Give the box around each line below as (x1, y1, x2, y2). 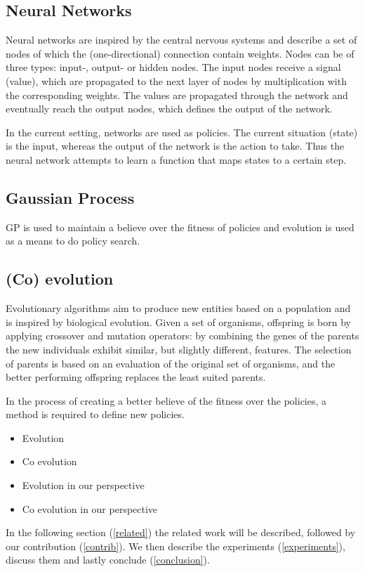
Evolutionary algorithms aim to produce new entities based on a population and (6, 301, 351, 316)
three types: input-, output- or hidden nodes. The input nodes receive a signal (6, 60, 341, 74)
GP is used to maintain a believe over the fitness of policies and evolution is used (6, 219, 354, 234)
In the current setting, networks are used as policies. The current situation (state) (6, 124, 358, 139)
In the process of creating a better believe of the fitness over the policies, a (6, 393, 327, 408)
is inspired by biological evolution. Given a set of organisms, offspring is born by (6, 314, 351, 329)
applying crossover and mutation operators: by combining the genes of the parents (6, 328, 359, 343)
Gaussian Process (6, 186, 135, 208)
